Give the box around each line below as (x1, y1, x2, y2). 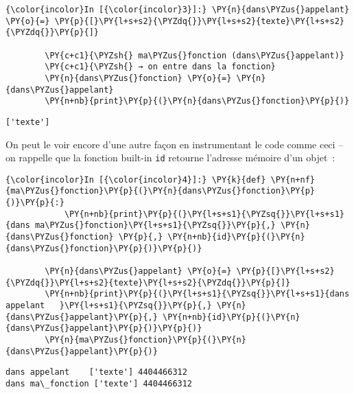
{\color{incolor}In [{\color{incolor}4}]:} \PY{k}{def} (5, 174, 266, 185)
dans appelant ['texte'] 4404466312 (5, 367, 187, 378)
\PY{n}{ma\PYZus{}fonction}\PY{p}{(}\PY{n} (45, 335, 246, 345)
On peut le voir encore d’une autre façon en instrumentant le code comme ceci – (5, 137, 344, 151)
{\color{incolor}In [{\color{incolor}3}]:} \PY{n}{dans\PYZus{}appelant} (5, 5, 350, 14)
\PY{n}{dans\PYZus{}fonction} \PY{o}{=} (45, 73, 232, 83)
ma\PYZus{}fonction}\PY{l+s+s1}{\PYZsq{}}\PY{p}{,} (34, 220, 276, 231)
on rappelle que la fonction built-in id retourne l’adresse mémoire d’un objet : (5, 150, 335, 165)
